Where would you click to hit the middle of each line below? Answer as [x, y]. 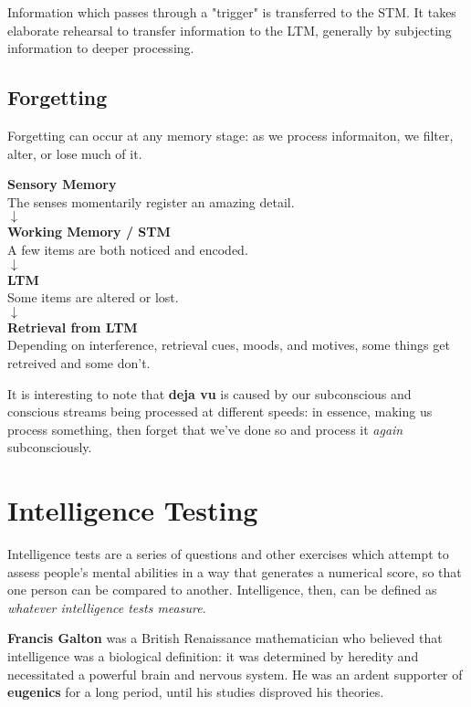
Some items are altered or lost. [93, 297]
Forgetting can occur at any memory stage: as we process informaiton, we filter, [230, 135]
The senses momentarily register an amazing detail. [151, 201]
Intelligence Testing [133, 510]
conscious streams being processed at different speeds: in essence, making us [220, 412]
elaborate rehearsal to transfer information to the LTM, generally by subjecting [230, 30]
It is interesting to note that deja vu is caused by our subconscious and [209, 393]
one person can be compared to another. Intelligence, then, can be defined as [222, 590]
